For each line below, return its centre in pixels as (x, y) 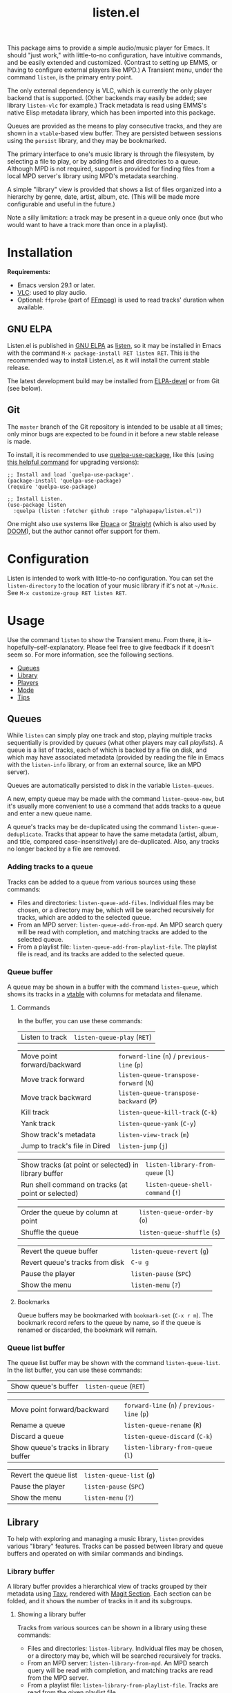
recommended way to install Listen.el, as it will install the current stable (108, 360)
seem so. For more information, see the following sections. (90, 655)
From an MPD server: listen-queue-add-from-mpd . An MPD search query (120, 925)
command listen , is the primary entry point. (70, 77)
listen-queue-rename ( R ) (163, 1425)
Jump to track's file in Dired (65, 1146)
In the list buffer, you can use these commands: (75, 1370)
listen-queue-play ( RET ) (113, 1037)
